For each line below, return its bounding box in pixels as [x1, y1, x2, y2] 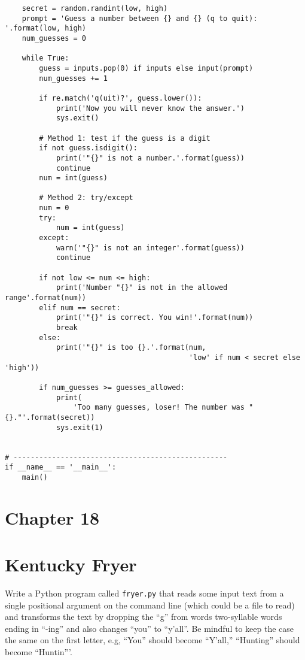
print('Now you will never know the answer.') [56, 104, 245, 113]
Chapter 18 [5, 505, 100, 529]
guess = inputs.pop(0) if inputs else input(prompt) [39, 63, 254, 72]
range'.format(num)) [5, 293, 87, 302]
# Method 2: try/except [39, 193, 133, 202]
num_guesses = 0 [22, 34, 87, 43]
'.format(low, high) [5, 24, 87, 33]
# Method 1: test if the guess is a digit [39, 134, 211, 143]
